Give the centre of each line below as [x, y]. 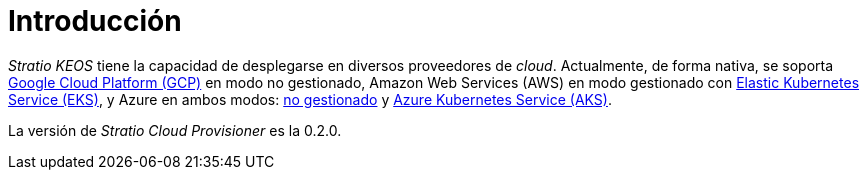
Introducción [95, 21]
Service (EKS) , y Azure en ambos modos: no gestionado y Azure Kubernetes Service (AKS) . [310, 99]
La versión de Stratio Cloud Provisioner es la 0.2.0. [175, 130]
